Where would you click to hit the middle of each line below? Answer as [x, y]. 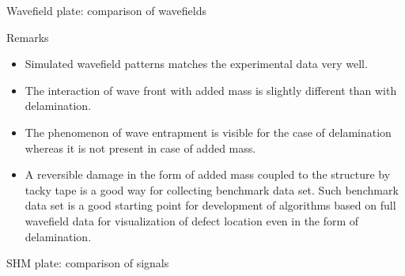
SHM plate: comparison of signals [88, 263]
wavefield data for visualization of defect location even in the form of [192, 220]
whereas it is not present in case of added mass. [140, 147]
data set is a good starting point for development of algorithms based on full [210, 205]
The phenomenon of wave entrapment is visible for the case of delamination [208, 132]
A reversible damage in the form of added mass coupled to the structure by [208, 174]
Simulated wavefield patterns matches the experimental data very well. [196, 64]
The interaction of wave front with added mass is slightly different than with [211, 90]
